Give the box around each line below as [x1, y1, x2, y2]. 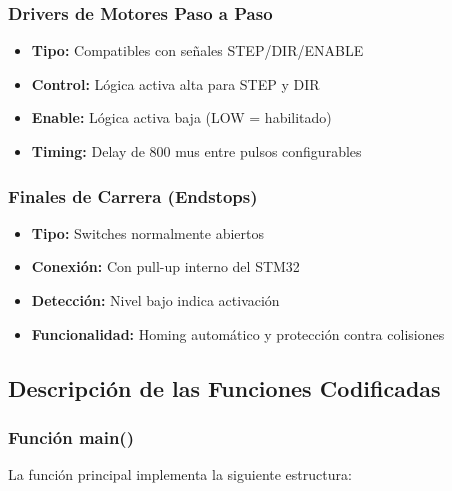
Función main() [8, 424, 134, 449]
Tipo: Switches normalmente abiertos [31, 222, 265, 243]
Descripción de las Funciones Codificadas [8, 372, 441, 403]
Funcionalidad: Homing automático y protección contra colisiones [31, 323, 445, 344]
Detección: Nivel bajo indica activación [31, 290, 280, 310]
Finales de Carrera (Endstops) [8, 183, 258, 208]
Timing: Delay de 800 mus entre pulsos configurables [31, 141, 362, 161]
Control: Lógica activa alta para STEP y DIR [31, 73, 320, 94]
